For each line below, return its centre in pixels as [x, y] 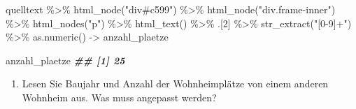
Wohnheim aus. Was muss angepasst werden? [119, 97]
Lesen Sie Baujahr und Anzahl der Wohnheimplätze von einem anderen [175, 83]
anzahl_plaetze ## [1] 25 [65, 60]
